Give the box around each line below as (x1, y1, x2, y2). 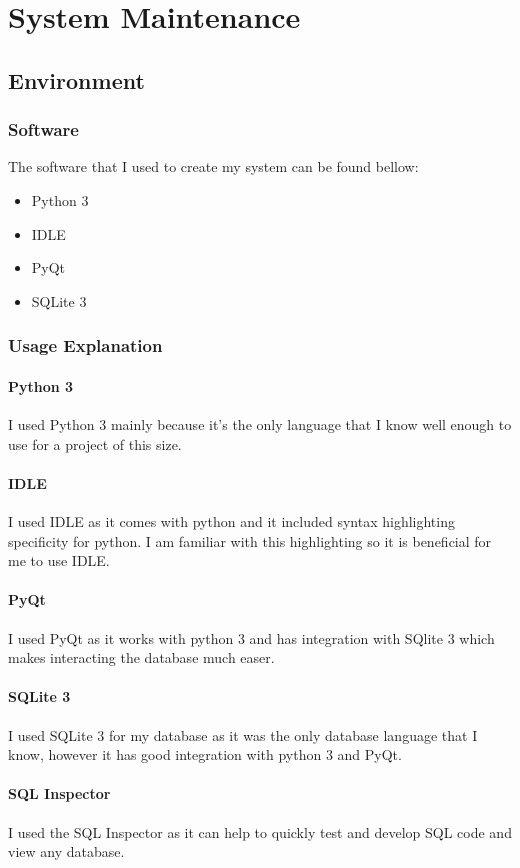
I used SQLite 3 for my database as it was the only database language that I (8, 724, 478, 745)
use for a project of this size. (8, 433, 182, 454)
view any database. (8, 841, 125, 862)
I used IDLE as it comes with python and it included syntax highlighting (8, 510, 455, 531)
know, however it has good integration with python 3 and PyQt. (8, 744, 402, 765)
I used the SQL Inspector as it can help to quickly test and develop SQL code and (8, 821, 512, 842)
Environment (8, 64, 145, 95)
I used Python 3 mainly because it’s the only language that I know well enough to (8, 413, 512, 434)
